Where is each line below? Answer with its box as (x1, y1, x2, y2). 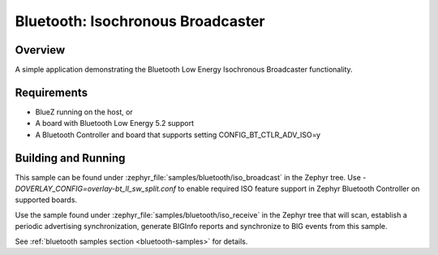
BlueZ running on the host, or (35, 106, 133, 117)
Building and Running (15, 151, 126, 165)
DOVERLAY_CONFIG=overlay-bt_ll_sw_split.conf (15, 184, 177, 194)
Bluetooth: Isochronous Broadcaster (15, 12, 265, 30)
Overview (15, 43, 66, 57)
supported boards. (15, 195, 77, 205)
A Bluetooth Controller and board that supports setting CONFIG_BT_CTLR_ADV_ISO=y (35, 130, 320, 140)
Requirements (15, 85, 88, 99)
